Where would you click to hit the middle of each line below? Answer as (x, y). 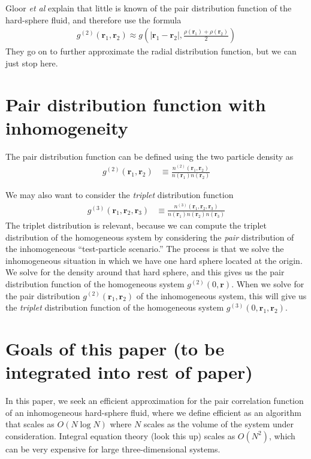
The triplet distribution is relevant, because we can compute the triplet (136, 225)
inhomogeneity (67, 127)
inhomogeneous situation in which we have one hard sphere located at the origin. (154, 260)
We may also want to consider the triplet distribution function (120, 195)
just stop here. (32, 63)
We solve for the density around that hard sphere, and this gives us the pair (145, 272)
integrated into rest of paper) (129, 372)
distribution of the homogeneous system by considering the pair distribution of (150, 237)
